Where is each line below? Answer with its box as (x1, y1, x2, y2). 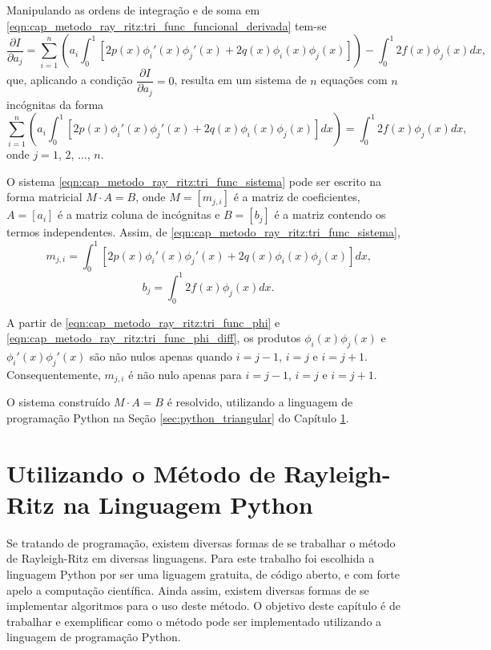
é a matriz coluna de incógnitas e (58, 206, 220, 223)
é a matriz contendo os (274, 206, 386, 223)
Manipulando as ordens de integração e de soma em (6, 2, 260, 18)
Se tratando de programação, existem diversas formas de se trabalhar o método (6, 534, 396, 551)
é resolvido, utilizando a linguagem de (167, 394, 353, 410)
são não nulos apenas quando (90, 348, 233, 365)
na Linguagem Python (62, 487, 313, 520)
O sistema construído (6, 394, 111, 410)
